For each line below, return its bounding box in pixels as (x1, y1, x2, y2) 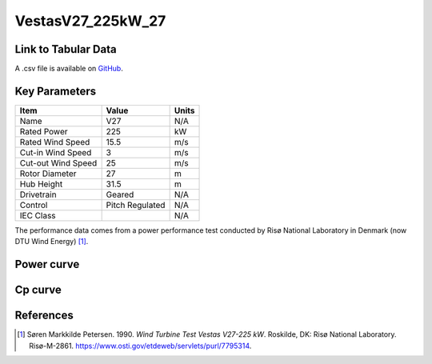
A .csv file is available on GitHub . (14, 64, 123, 74)
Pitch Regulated (106, 199, 166, 210)
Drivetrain (19, 189, 57, 200)
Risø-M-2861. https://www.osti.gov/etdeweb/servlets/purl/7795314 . (29, 341, 252, 350)
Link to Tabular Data (14, 42, 117, 56)
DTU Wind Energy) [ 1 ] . (14, 237, 89, 246)
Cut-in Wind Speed (19, 146, 92, 158)
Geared (106, 189, 134, 200)
